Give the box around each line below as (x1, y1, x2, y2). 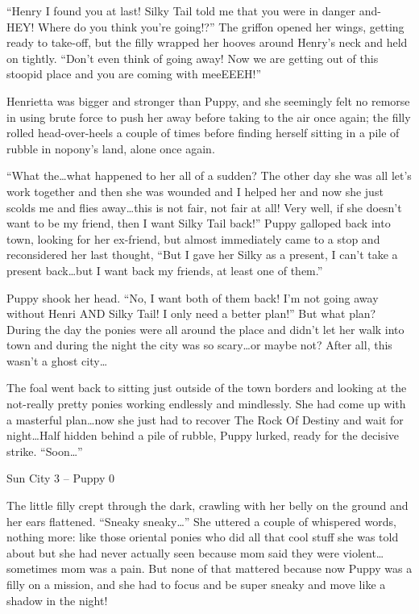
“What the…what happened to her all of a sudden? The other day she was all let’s (6, 167, 412, 184)
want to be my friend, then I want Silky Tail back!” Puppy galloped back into (6, 215, 391, 232)
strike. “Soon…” (6, 442, 83, 459)
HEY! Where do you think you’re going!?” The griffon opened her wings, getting (6, 18, 404, 35)
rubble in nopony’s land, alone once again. (6, 140, 215, 157)
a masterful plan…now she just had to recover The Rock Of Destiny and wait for (6, 411, 404, 428)
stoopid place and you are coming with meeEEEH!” (6, 65, 262, 82)
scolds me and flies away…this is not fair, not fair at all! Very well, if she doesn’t (6, 198, 402, 215)
